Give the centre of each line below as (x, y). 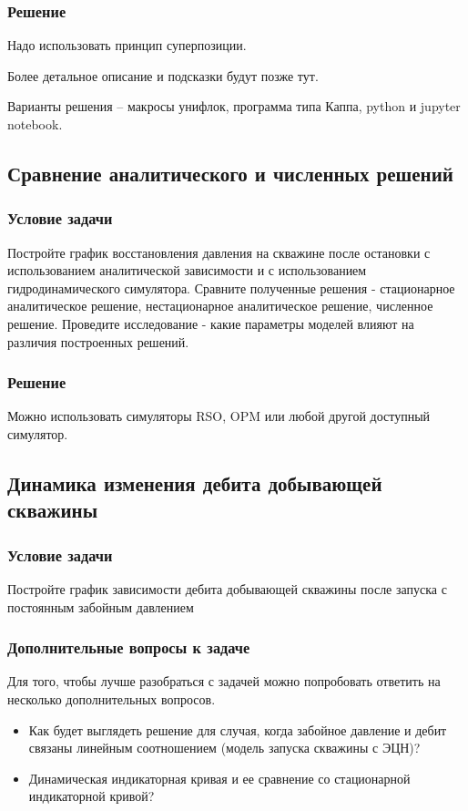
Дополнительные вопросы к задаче (129, 647)
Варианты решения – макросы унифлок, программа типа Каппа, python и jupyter (234, 106)
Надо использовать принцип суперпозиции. (127, 45)
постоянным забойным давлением (101, 606)
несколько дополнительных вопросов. (112, 698)
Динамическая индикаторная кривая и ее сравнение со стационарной (219, 778)
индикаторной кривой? (92, 796)
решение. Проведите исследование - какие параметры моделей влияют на (211, 323)
